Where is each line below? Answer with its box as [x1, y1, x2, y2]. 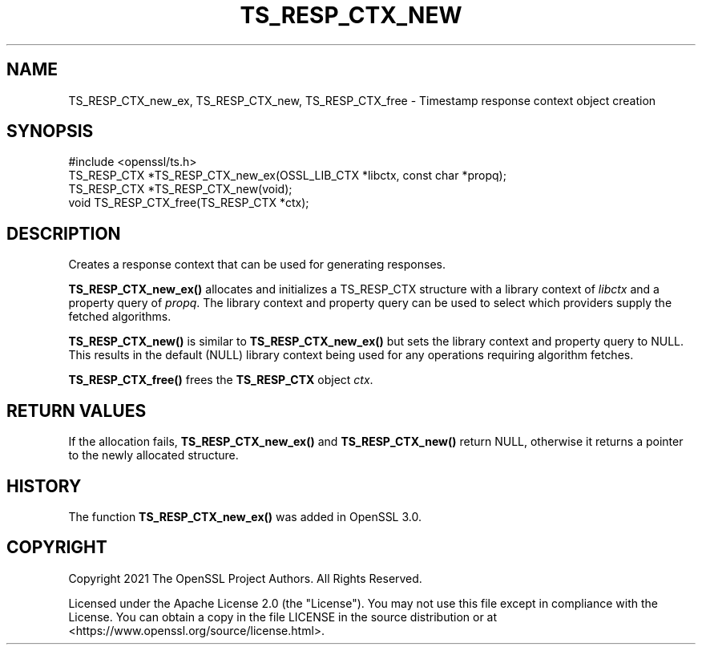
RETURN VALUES [6, 400, 147, 421]
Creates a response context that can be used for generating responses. [68, 257, 446, 272]
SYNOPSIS [6, 121, 94, 142]
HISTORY [6, 475, 82, 496]
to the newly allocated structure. [68, 448, 239, 463]
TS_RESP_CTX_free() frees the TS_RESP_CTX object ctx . [68, 373, 373, 387]
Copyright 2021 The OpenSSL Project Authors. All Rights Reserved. [68, 571, 422, 585]
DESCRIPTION [6, 223, 121, 244]
